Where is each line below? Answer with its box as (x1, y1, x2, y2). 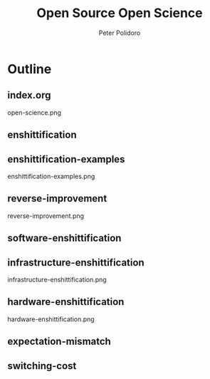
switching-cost (7, 360, 77, 372)
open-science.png (7, 108, 62, 117)
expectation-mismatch (7, 336, 112, 348)
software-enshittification (7, 232, 122, 244)
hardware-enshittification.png (7, 315, 95, 323)
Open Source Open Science (36, 5, 203, 21)
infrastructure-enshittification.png (7, 275, 107, 284)
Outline (7, 61, 52, 77)
